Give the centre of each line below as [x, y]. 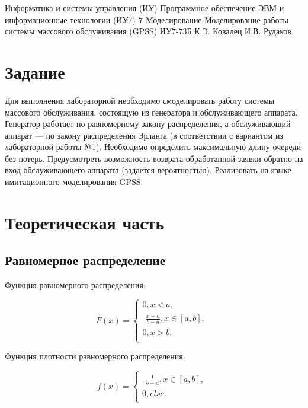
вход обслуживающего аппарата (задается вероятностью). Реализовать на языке [148, 170]
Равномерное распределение [85, 260]
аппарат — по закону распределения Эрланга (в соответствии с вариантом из [144, 135]
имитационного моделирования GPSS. [74, 182]
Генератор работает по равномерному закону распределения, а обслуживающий [148, 124]
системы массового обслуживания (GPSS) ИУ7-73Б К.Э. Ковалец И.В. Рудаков [148, 31]
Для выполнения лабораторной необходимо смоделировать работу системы [140, 100]
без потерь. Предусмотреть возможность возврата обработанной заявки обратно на [154, 158]
